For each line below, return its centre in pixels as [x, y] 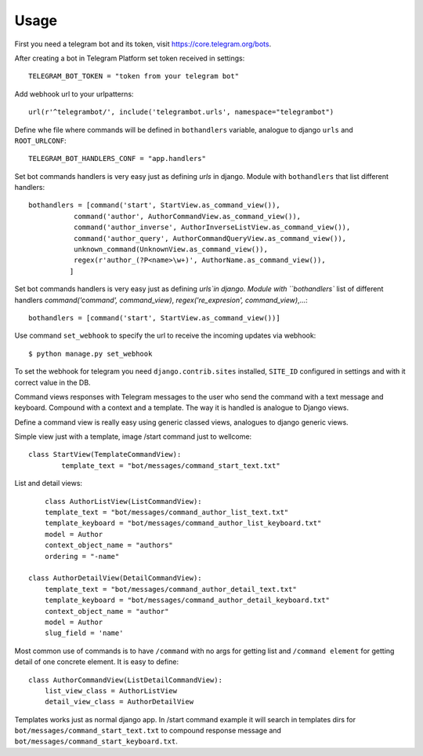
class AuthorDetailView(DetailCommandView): [116, 578]
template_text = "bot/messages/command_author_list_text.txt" [166, 513]
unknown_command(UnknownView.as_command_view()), [170, 250]
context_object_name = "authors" [109, 545]
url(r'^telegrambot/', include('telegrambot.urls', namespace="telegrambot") [181, 112]
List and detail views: [48, 484]
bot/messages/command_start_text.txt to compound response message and [148, 731]
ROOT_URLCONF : [40, 141]
